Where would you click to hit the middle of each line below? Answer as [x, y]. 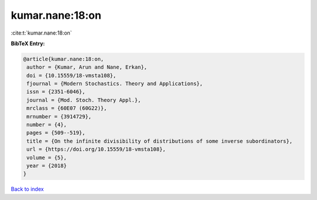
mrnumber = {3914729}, [59, 116]
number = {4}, [47, 125]
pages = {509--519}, [56, 133]
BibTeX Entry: [28, 43]
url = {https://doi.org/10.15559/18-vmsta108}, [96, 149]
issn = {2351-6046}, [56, 92]
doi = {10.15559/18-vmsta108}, [72, 75]
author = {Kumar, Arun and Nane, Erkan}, [87, 67]
